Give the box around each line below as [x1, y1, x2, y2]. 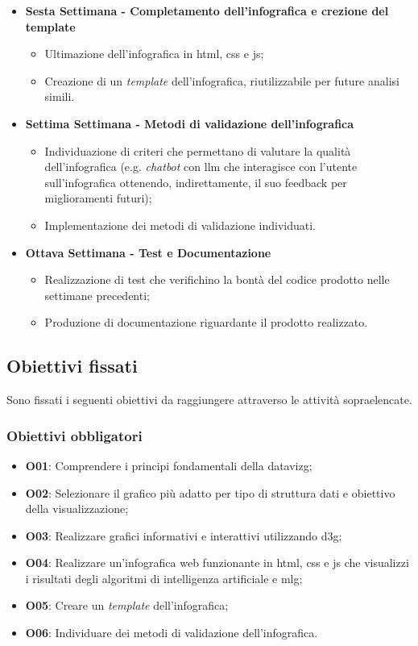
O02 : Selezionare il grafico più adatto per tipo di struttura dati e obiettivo [25, 484, 395, 501]
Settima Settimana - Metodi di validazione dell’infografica [25, 115, 354, 131]
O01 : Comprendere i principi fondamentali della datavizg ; [25, 456, 312, 473]
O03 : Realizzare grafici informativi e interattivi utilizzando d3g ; [25, 527, 342, 544]
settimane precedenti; [44, 286, 150, 303]
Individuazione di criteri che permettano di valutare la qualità [44, 142, 351, 159]
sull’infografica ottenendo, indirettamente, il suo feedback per [44, 173, 347, 190]
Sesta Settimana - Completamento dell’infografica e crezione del [25, 2, 389, 19]
